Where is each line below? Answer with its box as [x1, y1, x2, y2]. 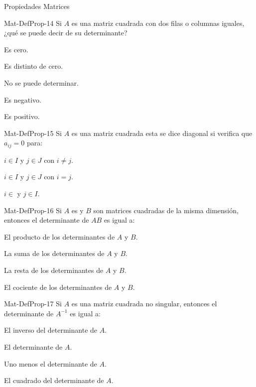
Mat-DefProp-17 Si [4, 298, 62, 309]
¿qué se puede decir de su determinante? [4, 27, 128, 38]
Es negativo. [4, 94, 41, 105]
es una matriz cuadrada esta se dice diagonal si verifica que [71, 128, 253, 138]
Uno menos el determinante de [4, 358, 97, 369]
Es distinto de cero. [4, 61, 63, 71]
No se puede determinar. [4, 77, 79, 88]
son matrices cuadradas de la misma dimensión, [93, 205, 239, 215]
